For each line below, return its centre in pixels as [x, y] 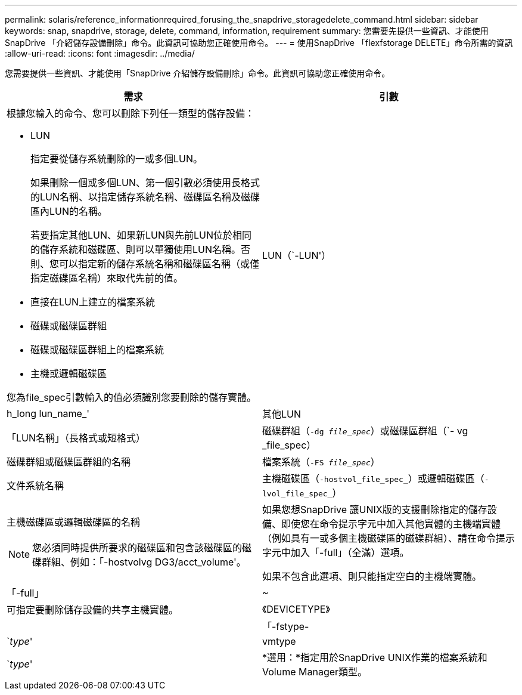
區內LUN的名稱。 [69, 211]
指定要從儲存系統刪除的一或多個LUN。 [117, 159]
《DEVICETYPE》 [296, 609]
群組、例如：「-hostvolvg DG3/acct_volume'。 [144, 562]
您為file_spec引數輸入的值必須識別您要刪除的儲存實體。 [132, 397]
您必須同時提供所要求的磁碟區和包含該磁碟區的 [137, 548]
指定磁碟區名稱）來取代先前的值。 [107, 278]
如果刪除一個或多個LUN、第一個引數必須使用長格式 [145, 183]
